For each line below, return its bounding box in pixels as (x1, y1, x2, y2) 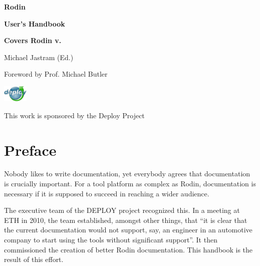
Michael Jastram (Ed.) (4, 52, 74, 62)
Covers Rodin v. (4, 35, 62, 46)
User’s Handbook (4, 18, 65, 29)
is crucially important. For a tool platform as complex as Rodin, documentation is (4, 178, 256, 189)
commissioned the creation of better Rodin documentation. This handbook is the (4, 244, 253, 254)
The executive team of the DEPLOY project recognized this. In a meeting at (4, 205, 240, 215)
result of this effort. (4, 254, 64, 264)
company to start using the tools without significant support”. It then (4, 234, 217, 245)
